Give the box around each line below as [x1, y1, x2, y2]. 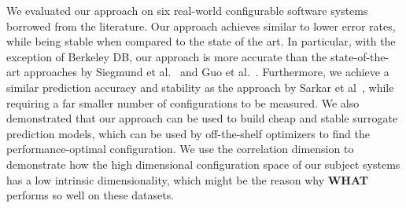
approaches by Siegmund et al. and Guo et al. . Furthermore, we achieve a [24, 64, 389, 80]
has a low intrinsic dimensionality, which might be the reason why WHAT [6, 171, 368, 188]
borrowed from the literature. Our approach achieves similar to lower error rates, [6, 17, 396, 34]
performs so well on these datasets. [6, 187, 175, 203]
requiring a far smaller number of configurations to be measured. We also [6, 94, 360, 111]
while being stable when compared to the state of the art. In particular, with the [6, 33, 396, 49]
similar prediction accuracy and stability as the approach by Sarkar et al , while [6, 78, 394, 95]
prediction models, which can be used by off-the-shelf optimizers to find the [6, 125, 370, 141]
